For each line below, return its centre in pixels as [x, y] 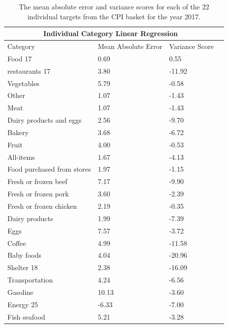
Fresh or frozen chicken [42, 206]
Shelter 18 [23, 267]
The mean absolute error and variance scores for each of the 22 [114, 6]
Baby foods [24, 255]
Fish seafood [26, 316]
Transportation [30, 280]
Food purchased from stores [49, 169]
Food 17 [20, 58]
